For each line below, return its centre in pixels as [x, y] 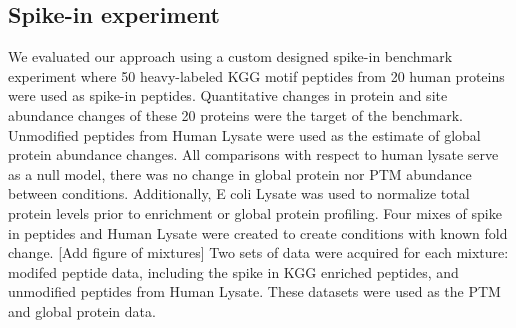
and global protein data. [82, 310]
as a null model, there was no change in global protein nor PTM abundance [240, 173]
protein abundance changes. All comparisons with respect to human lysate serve [253, 154]
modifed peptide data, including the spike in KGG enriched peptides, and [233, 271]
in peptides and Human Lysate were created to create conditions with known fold [258, 232]
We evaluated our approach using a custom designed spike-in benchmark [230, 56]
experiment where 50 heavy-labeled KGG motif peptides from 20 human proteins [256, 75]
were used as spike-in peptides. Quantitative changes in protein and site [228, 95]
